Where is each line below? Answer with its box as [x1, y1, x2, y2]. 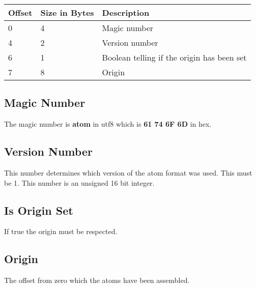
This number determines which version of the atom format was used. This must [4, 167, 252, 178]
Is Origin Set [4, 202, 73, 218]
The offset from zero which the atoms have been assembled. [4, 275, 190, 285]
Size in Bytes [40, 7, 94, 18]
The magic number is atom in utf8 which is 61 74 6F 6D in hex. [4, 119, 212, 129]
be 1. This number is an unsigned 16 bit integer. [4, 177, 155, 188]
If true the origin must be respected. [4, 226, 118, 237]
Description [102, 7, 150, 18]
